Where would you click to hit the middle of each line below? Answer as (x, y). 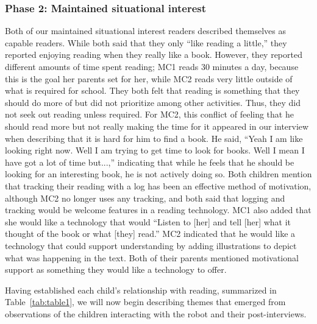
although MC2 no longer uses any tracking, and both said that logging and (145, 198)
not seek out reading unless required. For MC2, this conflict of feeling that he (149, 114)
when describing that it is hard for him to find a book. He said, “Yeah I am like (154, 138)
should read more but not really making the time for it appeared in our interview (157, 126)
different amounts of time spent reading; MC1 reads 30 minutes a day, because (152, 66)
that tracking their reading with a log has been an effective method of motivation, (158, 185)
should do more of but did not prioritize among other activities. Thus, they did (153, 102)
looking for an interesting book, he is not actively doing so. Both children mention (158, 174)
